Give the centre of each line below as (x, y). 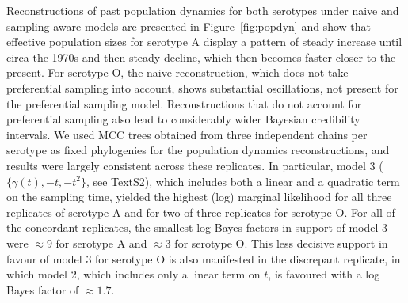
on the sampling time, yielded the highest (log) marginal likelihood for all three (199, 197)
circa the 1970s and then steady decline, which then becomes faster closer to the (201, 57)
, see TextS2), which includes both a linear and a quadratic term (243, 181)
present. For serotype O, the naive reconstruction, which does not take (177, 72)
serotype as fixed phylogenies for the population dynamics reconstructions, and (198, 150)
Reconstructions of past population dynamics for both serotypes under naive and (203, 10)
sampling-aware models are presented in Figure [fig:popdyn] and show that (189, 26)
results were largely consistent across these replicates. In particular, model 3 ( (195, 165)
